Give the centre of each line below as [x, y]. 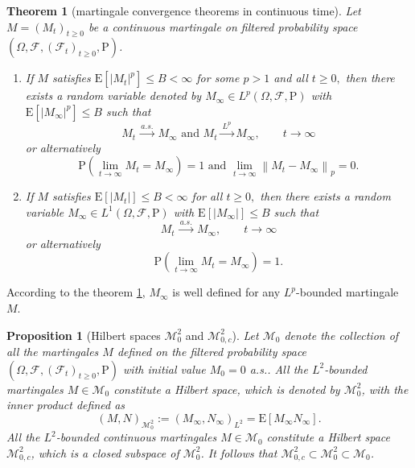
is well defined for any [226, 292]
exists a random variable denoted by [113, 95]
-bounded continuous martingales [136, 437]
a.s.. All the [279, 369]
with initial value [164, 369]
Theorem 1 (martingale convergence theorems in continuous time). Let [184, 10]
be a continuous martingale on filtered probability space [223, 26]
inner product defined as [66, 405]
